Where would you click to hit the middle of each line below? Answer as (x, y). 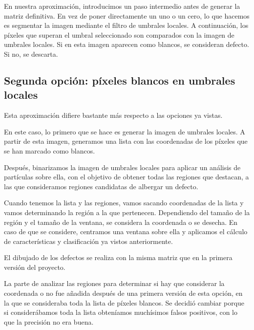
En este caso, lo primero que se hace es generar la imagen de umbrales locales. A (125, 131)
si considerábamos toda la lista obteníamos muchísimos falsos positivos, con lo (121, 312)
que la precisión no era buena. (49, 321)
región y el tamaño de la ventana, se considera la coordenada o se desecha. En (121, 222)
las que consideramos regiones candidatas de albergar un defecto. (101, 186)
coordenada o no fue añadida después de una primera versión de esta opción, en (123, 293)
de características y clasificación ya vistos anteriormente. (88, 241)
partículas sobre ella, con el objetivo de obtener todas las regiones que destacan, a (127, 177)
